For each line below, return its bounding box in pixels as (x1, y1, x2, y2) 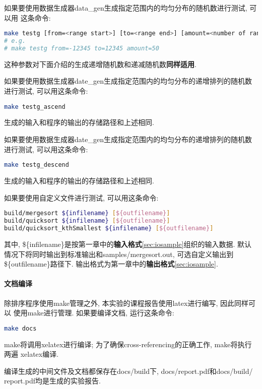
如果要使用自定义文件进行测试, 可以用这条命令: (4, 192, 159, 203)
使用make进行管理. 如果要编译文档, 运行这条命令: (13, 307, 174, 318)
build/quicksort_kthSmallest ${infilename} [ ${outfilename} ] (4, 225, 214, 232)
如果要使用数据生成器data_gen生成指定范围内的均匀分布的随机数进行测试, (4, 3, 247, 13)
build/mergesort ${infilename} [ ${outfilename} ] (4, 210, 170, 217)
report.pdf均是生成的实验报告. (4, 375, 101, 386)
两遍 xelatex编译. (4, 349, 59, 359)
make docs (4, 325, 37, 332)
